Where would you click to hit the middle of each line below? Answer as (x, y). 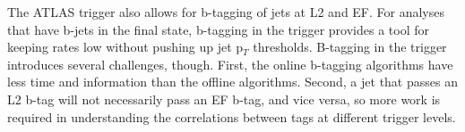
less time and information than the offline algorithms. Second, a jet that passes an (232, 82)
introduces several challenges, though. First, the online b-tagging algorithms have (230, 64)
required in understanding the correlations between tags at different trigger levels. (232, 116)
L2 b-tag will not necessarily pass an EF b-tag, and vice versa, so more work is (224, 99)
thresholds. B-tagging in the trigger (350, 47)
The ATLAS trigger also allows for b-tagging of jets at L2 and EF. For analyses (226, 12)
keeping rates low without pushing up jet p (125, 47)
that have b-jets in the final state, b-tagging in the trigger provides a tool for (218, 29)
